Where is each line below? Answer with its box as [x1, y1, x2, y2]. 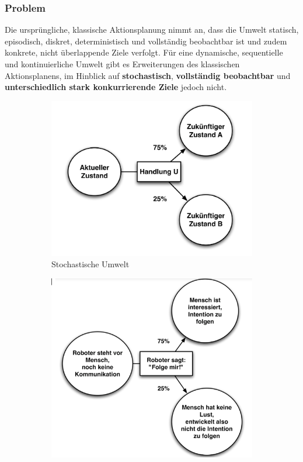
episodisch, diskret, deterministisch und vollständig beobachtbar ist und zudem [5, 35, 287, 47]
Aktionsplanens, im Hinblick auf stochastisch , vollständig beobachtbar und [5, 69, 291, 81]
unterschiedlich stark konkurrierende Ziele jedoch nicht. [5, 81, 227, 93]
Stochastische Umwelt [51, 258, 130, 270]
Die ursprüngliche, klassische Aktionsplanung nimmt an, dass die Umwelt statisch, [5, 23, 299, 36]
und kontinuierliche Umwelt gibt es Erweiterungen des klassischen [5, 58, 240, 70]
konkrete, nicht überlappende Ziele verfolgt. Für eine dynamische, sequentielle [5, 46, 283, 58]
